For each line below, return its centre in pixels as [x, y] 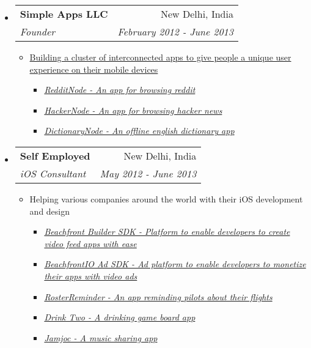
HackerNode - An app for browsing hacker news [133, 110]
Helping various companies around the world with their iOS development [166, 198]
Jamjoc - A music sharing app [101, 337]
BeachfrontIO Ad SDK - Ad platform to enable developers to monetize [175, 264]
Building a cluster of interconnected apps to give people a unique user [160, 57]
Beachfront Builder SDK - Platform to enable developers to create [167, 231]
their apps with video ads [91, 276]
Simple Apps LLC [64, 14]
